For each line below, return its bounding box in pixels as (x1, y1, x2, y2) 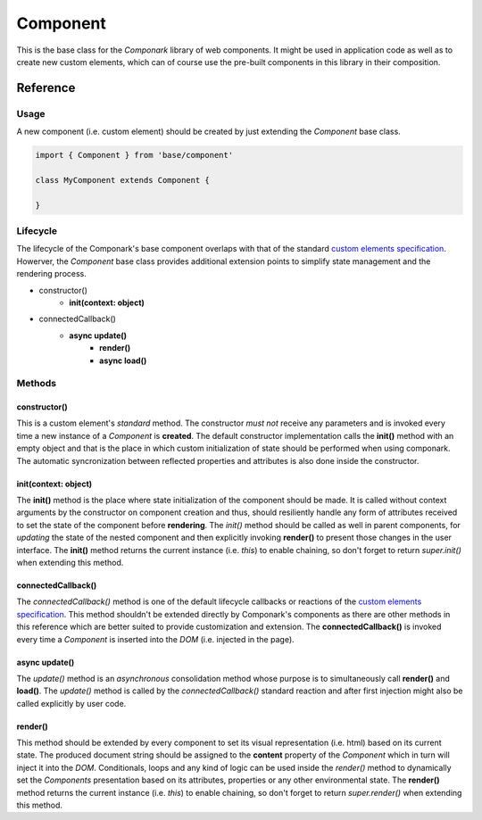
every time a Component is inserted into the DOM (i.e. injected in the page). (16, 634, 295, 644)
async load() (99, 355, 147, 366)
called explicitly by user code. (16, 698, 127, 708)
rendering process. (16, 269, 87, 279)
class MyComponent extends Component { (35, 175, 210, 185)
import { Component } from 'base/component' (35, 150, 234, 161)
